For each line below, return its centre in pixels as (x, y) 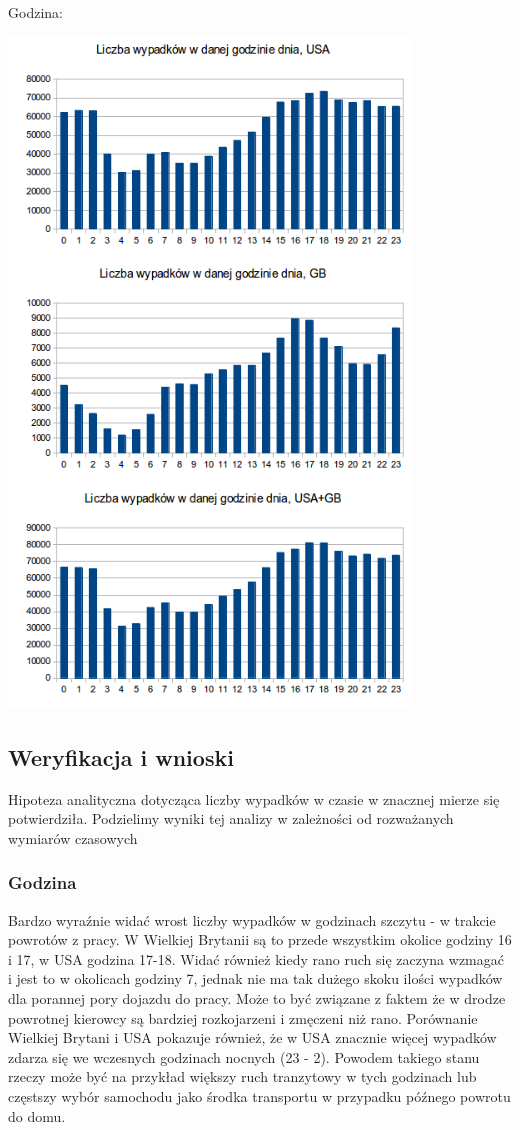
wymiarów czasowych (73, 837)
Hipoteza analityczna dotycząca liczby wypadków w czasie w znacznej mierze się (254, 798)
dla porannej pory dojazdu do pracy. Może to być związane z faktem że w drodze (257, 998)
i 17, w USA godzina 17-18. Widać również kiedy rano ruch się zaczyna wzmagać (256, 958)
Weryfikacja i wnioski (121, 756)
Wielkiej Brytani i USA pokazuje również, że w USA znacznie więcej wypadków (252, 1037)
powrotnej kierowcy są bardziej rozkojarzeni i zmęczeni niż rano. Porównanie (243, 1017)
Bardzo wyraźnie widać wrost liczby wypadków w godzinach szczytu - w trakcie (252, 919)
